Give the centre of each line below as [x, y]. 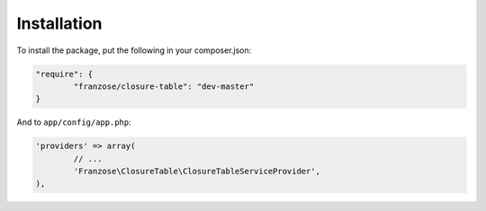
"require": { [64, 74]
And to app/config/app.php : [74, 122]
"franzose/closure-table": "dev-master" [164, 86]
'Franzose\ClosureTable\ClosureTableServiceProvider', [197, 171]
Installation [59, 23]
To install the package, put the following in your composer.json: [134, 50]
